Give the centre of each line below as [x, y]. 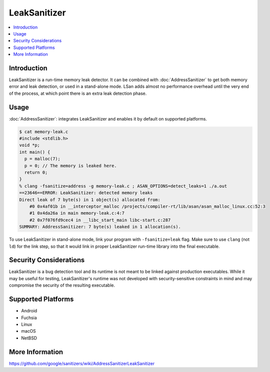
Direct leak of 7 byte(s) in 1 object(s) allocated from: [90, 200]
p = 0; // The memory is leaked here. [71, 166]
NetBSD [29, 338]
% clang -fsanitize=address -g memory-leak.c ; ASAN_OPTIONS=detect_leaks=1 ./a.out [123, 186]
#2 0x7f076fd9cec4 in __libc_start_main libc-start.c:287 [100, 220]
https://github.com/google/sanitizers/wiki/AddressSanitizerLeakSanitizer [82, 363]
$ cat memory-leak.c [44, 132]
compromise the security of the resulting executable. [62, 285]
